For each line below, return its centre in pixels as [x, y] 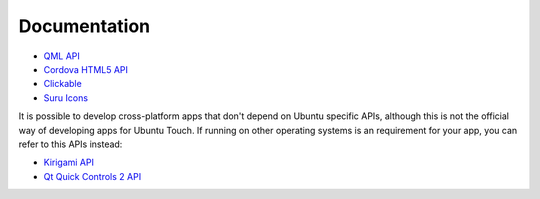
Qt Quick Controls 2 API [92, 176]
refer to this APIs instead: [70, 144]
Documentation [84, 26]
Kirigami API [69, 162]
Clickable [62, 84]
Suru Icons [66, 97]
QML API [61, 56]
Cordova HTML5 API [86, 69]
